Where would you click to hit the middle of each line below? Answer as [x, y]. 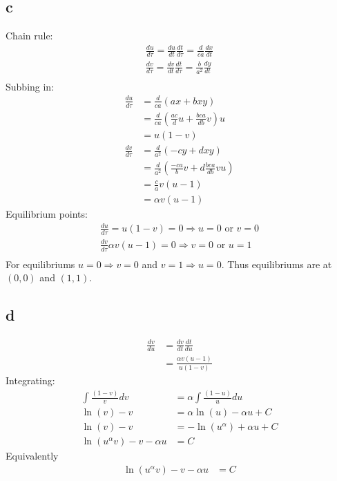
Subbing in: [30, 86]
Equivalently [32, 456]
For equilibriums [40, 264]
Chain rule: [29, 36]
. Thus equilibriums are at [277, 264]
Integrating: [30, 380]
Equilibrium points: [47, 214]
